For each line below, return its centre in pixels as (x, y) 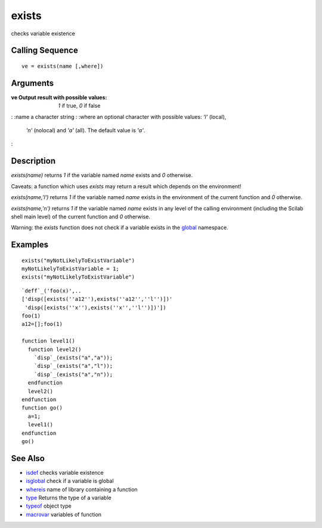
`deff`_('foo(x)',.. (52, 291)
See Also (28, 458)
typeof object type (49, 506)
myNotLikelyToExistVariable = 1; (70, 269)
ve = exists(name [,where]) (63, 66)
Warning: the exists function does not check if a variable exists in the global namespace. (120, 228)
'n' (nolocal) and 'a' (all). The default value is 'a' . (86, 130)
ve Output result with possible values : (59, 97)
